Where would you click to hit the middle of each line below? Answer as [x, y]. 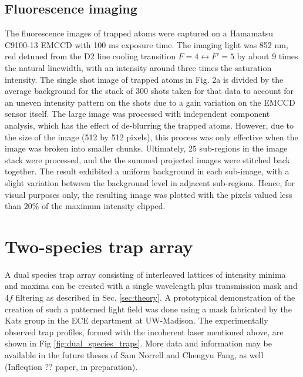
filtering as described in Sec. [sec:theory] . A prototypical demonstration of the [155, 297]
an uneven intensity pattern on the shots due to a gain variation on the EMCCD [150, 102]
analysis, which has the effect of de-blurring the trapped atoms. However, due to [149, 125]
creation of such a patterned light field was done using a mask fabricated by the [148, 309]
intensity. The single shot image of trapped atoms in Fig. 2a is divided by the [144, 79]
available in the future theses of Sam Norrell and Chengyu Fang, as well [134, 354]
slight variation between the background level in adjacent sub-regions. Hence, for [150, 182]
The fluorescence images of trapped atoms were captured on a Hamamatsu [139, 33]
